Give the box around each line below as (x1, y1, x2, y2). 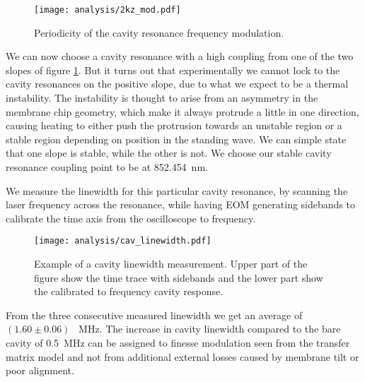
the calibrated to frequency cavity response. (34, 284, 224, 299)
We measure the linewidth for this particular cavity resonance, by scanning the (6, 183, 348, 198)
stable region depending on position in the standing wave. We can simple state (6, 131, 347, 146)
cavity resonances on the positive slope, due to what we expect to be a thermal (6, 76, 349, 91)
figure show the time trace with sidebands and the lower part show (34, 270, 323, 285)
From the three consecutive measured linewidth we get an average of (6, 307, 303, 322)
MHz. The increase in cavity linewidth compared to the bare (79, 321, 341, 336)
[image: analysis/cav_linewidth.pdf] (34, 236, 212, 246)
